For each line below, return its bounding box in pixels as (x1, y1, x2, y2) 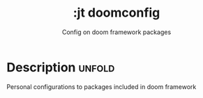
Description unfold (6, 59, 115, 75)
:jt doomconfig (73, 5, 160, 21)
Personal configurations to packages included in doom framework (6, 82, 197, 91)
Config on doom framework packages (61, 28, 172, 36)
